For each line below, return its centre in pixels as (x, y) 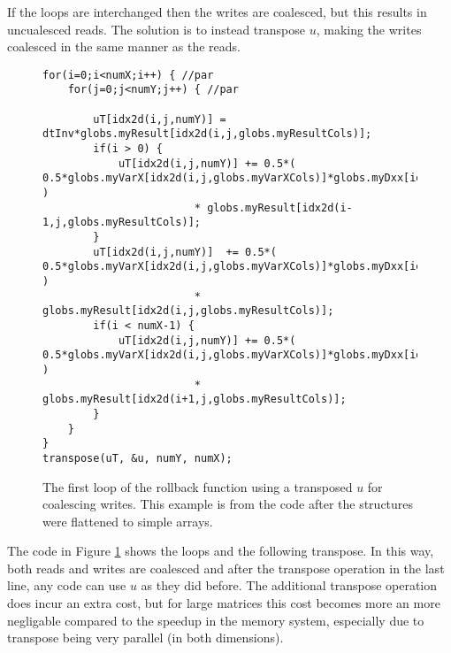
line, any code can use (67, 585)
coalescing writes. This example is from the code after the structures (228, 504)
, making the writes (369, 29)
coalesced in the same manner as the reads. (124, 46)
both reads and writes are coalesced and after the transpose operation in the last (226, 568)
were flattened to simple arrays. (128, 521)
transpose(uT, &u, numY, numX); (138, 458)
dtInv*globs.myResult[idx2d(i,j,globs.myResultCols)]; (207, 134)
